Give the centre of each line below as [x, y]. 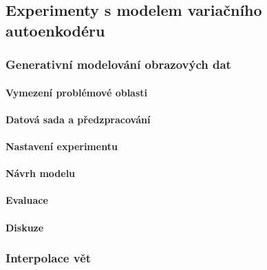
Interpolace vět [49, 258]
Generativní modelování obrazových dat [118, 64]
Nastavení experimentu [62, 146]
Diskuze [25, 227]
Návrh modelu [41, 173]
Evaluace [27, 200]
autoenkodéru [55, 30]
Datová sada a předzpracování [78, 119]
